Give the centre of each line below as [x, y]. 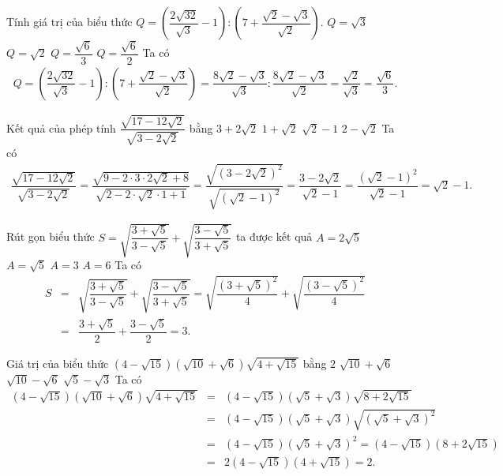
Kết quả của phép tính [61, 127]
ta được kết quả [274, 236]
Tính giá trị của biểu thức [69, 21]
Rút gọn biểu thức [51, 236]
